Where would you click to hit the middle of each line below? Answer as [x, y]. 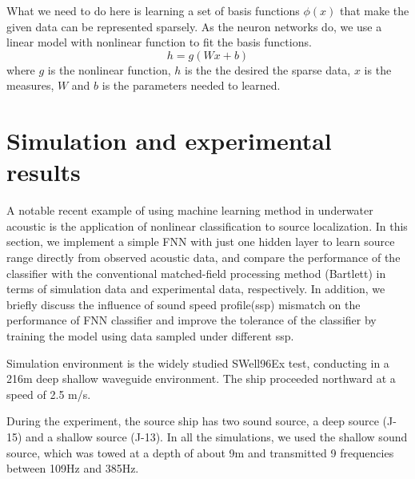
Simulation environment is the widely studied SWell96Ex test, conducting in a [198, 362]
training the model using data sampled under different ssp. [150, 336]
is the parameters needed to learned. [191, 85]
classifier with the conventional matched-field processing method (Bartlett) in [196, 273]
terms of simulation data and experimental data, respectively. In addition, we [196, 289]
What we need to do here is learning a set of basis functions [153, 10]
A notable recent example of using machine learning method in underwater [190, 210]
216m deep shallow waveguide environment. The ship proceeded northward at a [201, 378]
